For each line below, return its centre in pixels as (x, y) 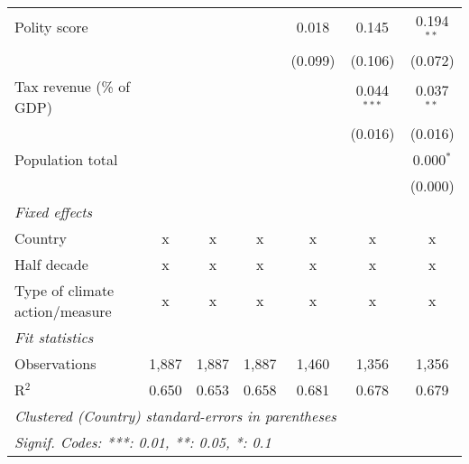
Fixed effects (54, 211)
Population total (66, 159)
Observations (55, 363)
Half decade (51, 264)
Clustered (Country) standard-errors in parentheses (175, 415)
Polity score (51, 27)
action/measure (63, 311)
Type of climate (64, 290)
